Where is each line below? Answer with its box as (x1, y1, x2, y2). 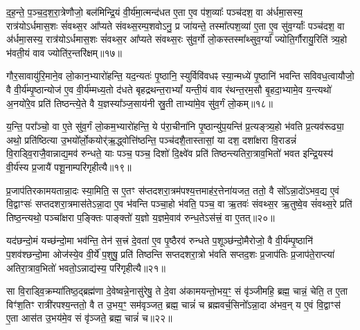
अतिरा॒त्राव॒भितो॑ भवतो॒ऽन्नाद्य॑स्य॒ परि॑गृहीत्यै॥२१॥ (6, 260, 165, 275)
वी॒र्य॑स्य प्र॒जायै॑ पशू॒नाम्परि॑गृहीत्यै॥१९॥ (6, 159, 132, 174)
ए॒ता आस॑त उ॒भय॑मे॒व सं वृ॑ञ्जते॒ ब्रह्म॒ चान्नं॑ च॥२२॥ (6, 311, 172, 325)
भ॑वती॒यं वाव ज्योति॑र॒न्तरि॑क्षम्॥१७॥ (6, 45, 122, 59)
